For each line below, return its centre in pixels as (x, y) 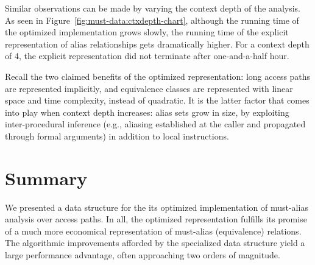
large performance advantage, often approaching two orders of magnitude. (143, 255)
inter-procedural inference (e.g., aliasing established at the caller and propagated (155, 124)
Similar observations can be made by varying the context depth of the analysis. (153, 8)
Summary (46, 178)
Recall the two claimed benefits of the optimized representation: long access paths (158, 76)
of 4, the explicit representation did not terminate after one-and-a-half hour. (147, 56)
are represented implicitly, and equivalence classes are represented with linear (149, 88)
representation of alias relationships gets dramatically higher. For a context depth (157, 44)
